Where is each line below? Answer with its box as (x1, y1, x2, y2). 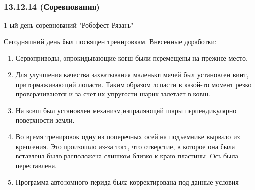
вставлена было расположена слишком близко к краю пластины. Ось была (15, 151, 238, 161)
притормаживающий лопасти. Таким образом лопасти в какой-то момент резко (15, 79, 252, 89)
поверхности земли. (15, 115, 75, 125)
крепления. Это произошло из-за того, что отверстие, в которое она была (15, 141, 235, 151)
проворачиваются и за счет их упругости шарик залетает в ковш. (15, 89, 210, 99)
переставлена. (15, 160, 57, 170)
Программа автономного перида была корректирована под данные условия (15, 177, 239, 187)
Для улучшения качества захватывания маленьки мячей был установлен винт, (15, 69, 249, 79)
